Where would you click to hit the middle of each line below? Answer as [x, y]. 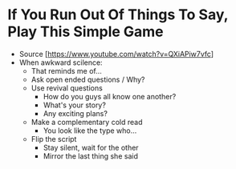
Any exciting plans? [75, 113]
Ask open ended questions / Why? [88, 79]
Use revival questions [67, 88]
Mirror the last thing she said [90, 156]
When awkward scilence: [61, 62]
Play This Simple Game [85, 32]
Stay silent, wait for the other [91, 147]
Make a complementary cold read [87, 122]
